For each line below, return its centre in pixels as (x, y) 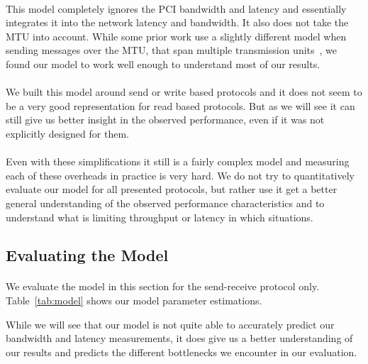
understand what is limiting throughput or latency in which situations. (160, 217)
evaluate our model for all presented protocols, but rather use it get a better (172, 189)
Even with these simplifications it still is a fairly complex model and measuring (178, 161)
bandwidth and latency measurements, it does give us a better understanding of (179, 338)
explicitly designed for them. (67, 133)
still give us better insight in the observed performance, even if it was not (165, 120)
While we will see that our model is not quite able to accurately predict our (170, 324)
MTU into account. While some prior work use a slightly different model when (176, 36)
